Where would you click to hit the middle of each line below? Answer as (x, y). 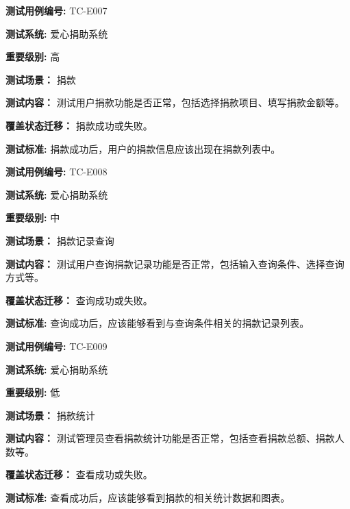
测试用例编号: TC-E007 (57, 10)
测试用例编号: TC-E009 (57, 346)
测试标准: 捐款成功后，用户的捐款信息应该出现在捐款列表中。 (143, 148)
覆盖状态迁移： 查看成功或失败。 (79, 474)
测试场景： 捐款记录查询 (60, 240)
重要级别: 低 (33, 392)
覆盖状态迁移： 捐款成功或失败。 (79, 125)
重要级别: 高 (33, 57)
